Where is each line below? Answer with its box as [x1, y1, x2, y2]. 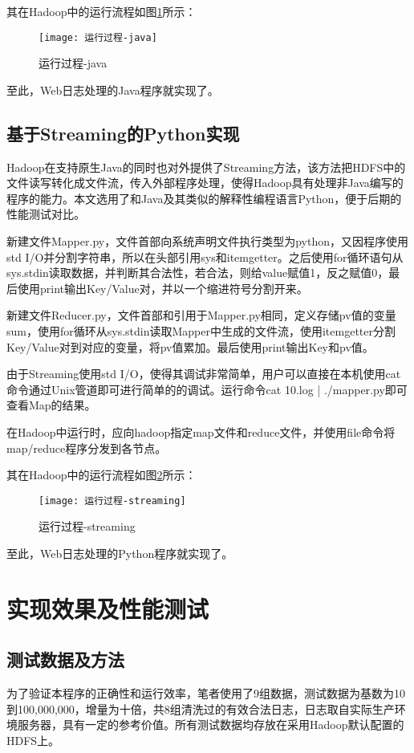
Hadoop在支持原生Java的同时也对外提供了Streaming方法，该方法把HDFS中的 [6, 158, 406, 175]
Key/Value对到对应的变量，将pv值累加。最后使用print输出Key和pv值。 [6, 338, 374, 355]
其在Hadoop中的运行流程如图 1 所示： [6, 3, 197, 19]
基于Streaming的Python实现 [6, 120, 240, 145]
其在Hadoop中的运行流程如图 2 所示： [6, 466, 197, 483]
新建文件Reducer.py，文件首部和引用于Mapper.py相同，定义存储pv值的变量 [6, 307, 396, 324]
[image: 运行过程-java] [39, 31, 157, 43]
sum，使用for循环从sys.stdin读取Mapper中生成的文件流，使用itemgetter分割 [6, 322, 396, 339]
